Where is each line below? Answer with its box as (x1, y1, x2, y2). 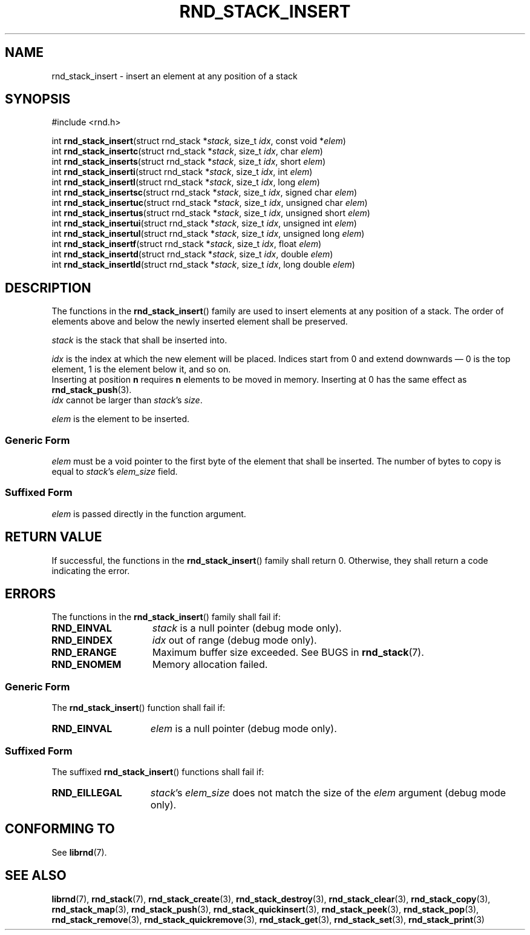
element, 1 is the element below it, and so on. (51, 364, 231, 375)
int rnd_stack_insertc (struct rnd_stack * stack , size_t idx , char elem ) (51, 146, 323, 157)
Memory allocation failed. (152, 658, 268, 671)
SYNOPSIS (5, 91, 71, 107)
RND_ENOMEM (51, 658, 122, 671)
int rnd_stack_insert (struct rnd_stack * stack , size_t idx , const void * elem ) (51, 136, 346, 147)
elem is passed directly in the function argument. (51, 508, 246, 519)
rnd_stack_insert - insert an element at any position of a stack (51, 70, 298, 81)
